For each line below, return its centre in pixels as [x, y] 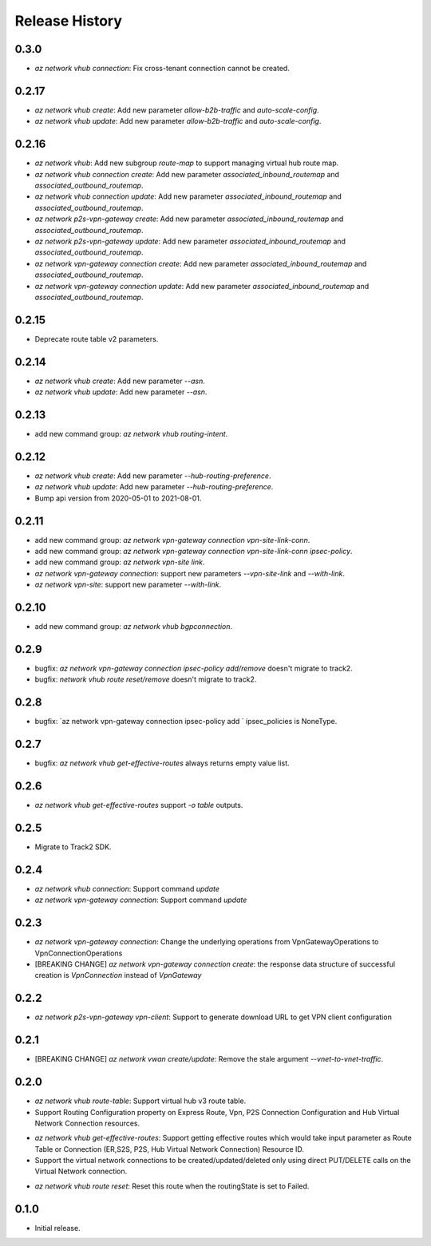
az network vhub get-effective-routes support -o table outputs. [139, 805]
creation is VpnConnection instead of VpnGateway [118, 975]
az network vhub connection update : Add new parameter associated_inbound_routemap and [188, 196]
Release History [69, 21]
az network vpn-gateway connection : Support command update [141, 900]
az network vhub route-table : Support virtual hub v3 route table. [140, 1101]
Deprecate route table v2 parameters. [97, 338]
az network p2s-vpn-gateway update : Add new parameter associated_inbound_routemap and [190, 241]
